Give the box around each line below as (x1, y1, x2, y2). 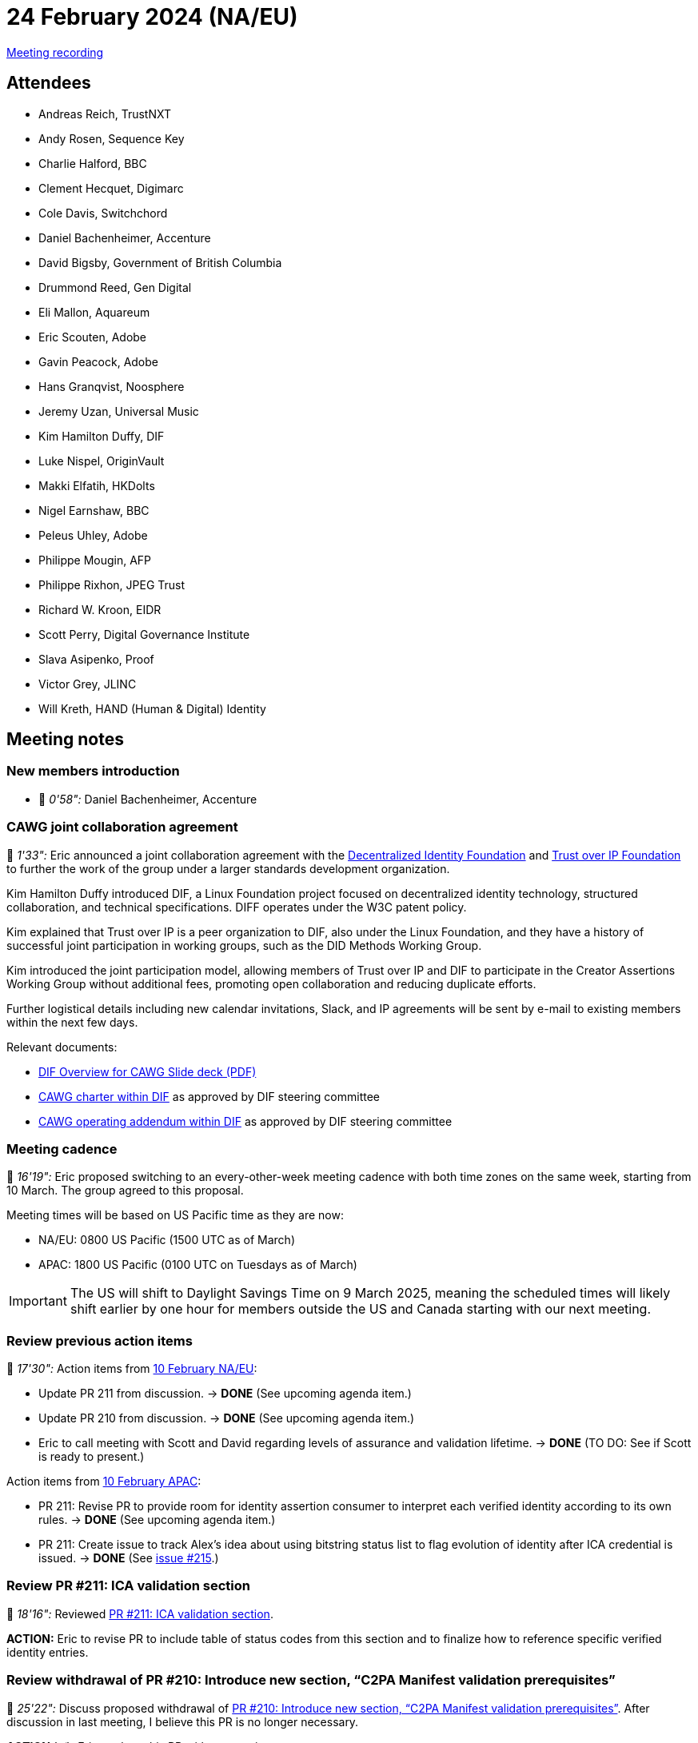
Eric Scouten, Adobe (38, 329, 147, 344)
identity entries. (6, 1645, 89, 1659)
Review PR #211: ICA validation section (6, 1577, 250, 1594)
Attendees (6, 73, 91, 94)
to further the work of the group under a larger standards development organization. (6, 861, 450, 875)
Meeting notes (6, 729, 124, 750)
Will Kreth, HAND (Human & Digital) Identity (38, 701, 266, 716)
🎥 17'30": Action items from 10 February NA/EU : (6, 1362, 257, 1376)
